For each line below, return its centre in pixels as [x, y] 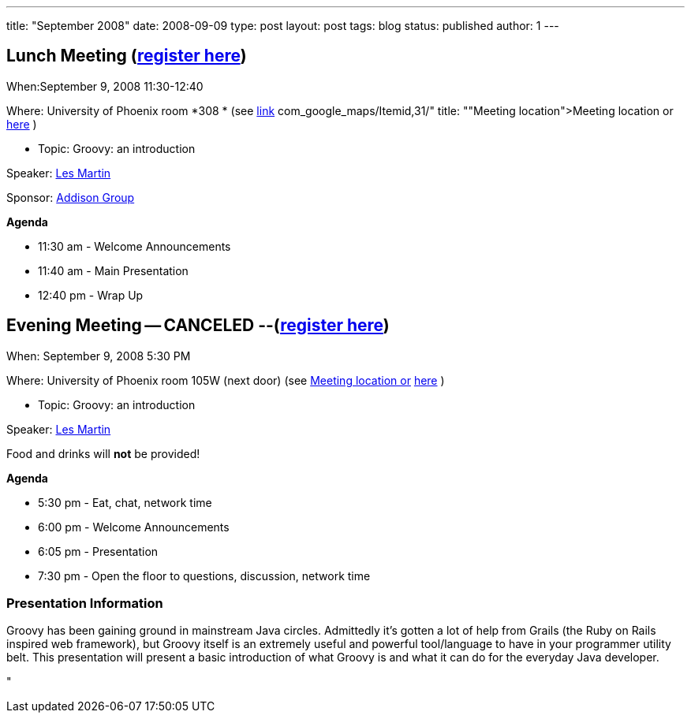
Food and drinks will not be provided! [103, 453]
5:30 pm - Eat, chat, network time [125, 502]
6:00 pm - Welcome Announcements [134, 527]
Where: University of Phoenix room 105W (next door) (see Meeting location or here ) [226, 380]
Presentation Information [85, 604]
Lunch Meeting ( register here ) [127, 56]
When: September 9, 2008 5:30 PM [99, 356]
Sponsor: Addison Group [71, 197]
